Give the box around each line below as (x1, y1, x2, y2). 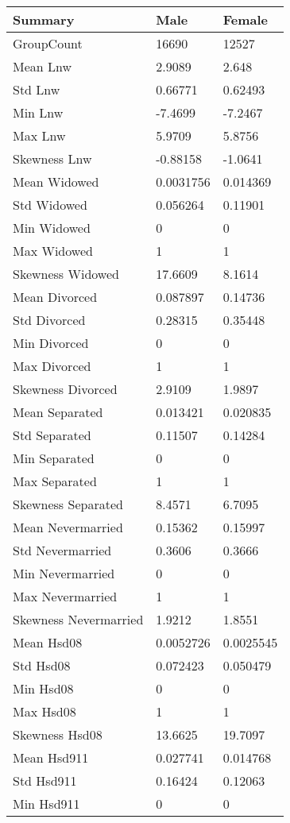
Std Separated (13, 426, 91, 444)
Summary (13, 10, 75, 29)
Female (222, 10, 269, 29)
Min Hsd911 (13, 794, 80, 813)
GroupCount (13, 34, 83, 52)
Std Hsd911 (13, 771, 77, 790)
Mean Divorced (13, 288, 98, 306)
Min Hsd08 (13, 679, 74, 697)
